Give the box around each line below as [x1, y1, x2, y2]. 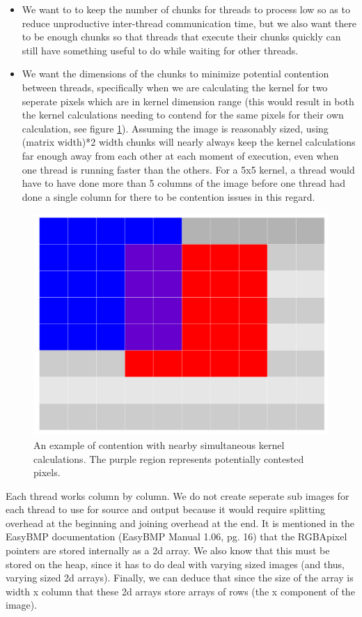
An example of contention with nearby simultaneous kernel [33, 437, 285, 452]
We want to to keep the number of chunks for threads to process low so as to [22, 2, 350, 16]
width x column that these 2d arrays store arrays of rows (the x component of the [6, 584, 355, 598]
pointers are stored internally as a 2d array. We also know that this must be [6, 543, 330, 558]
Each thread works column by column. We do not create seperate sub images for [6, 488, 349, 503]
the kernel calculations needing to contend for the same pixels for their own [22, 107, 344, 122]
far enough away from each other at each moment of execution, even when [22, 148, 339, 162]
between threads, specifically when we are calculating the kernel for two [22, 79, 328, 94]
